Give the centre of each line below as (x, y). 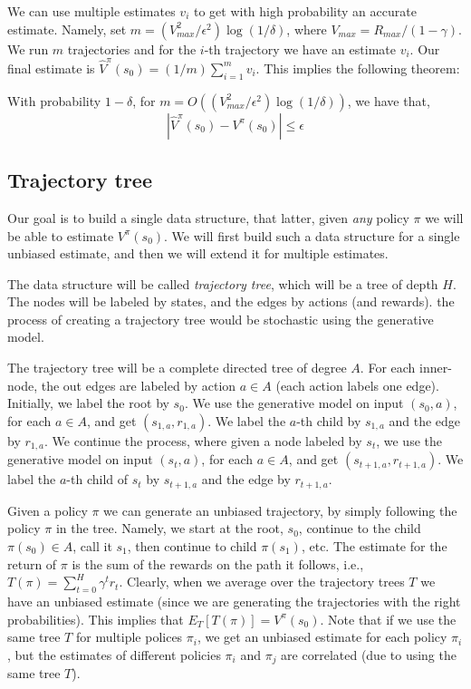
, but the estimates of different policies (114, 654)
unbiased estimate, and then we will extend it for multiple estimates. (198, 253)
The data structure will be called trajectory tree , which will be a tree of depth (223, 283)
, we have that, (389, 100)
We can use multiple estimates (91, 11)
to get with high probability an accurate (305, 11)
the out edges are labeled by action (139, 385)
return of (32, 563)
